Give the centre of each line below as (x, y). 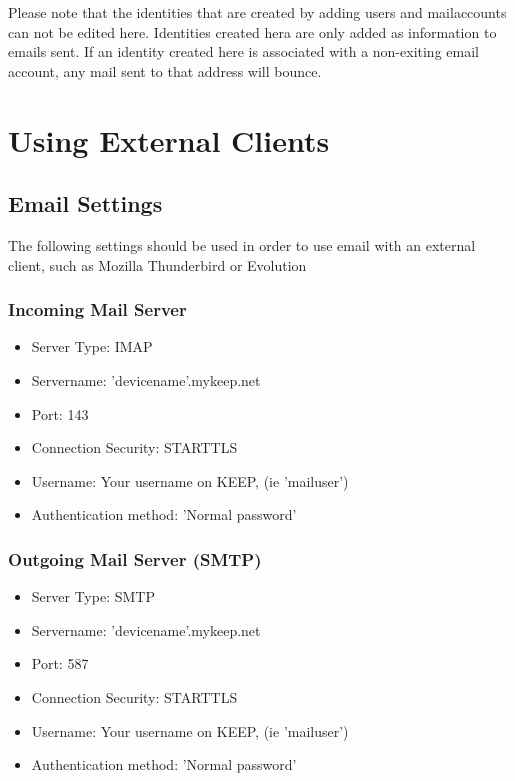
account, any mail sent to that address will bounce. (165, 70)
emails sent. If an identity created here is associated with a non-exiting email (243, 51)
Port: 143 (60, 413)
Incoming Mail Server (97, 309)
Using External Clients (169, 139)
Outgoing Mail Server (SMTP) (135, 558)
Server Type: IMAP (92, 346)
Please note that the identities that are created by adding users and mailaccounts (257, 12)
